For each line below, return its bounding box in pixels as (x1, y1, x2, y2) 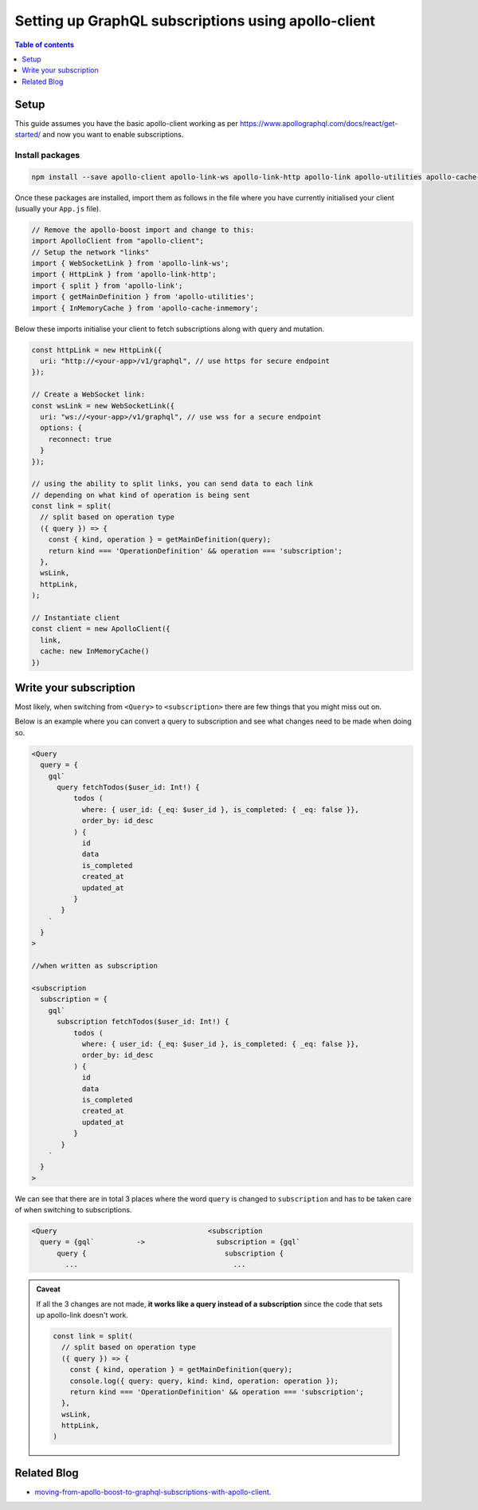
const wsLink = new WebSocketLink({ (31, 401, 175, 410)
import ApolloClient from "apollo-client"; (31, 236, 205, 246)
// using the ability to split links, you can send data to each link (31, 479, 314, 488)
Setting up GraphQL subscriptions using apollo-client (14, 12, 376, 30)
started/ (14, 130, 41, 140)
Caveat (36, 1284, 61, 1294)
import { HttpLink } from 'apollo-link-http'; (31, 270, 217, 279)
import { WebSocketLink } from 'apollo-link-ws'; (31, 259, 229, 268)
